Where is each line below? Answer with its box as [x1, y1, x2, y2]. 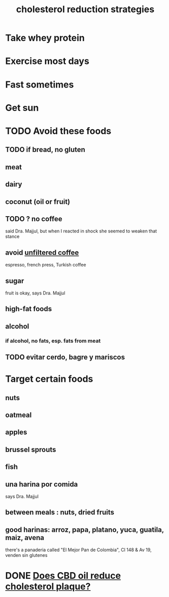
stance [5, 233, 20, 240]
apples [5, 428, 27, 437]
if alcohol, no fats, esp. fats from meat [5, 337, 101, 344]
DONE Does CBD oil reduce [5, 570, 121, 582]
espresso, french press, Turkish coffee [5, 262, 86, 268]
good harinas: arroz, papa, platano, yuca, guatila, [5, 525, 164, 534]
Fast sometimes [5, 79, 74, 90]
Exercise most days [5, 55, 90, 67]
